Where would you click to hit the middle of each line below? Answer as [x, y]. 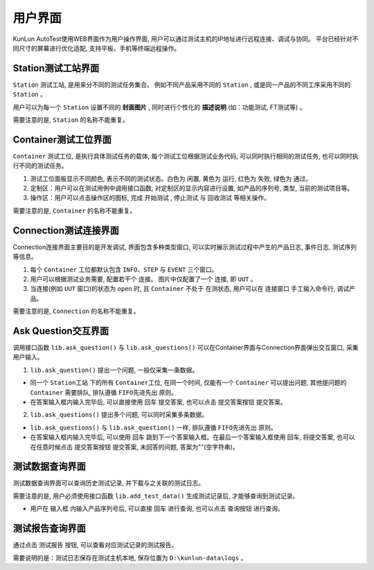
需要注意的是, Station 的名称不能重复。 [71, 120]
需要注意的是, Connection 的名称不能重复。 [76, 311]
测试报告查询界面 [49, 529]
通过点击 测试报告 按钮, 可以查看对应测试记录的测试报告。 [95, 545]
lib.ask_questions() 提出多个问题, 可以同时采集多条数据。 [119, 415]
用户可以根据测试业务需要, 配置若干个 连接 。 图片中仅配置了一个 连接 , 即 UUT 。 [143, 279]
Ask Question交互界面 [61, 331]
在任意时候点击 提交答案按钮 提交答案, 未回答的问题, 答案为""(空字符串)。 [134, 447]
